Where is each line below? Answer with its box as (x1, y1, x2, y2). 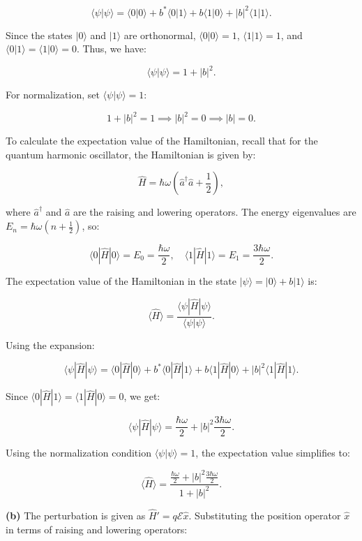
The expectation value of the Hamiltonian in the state (6, 274, 237, 288)
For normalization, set (6, 87, 100, 102)
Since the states (6, 27, 73, 42)
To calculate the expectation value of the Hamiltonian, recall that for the (6, 133, 318, 148)
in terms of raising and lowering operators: (6, 521, 188, 536)
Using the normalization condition (6, 445, 151, 460)
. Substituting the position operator (188, 507, 341, 522)
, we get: (123, 389, 160, 403)
